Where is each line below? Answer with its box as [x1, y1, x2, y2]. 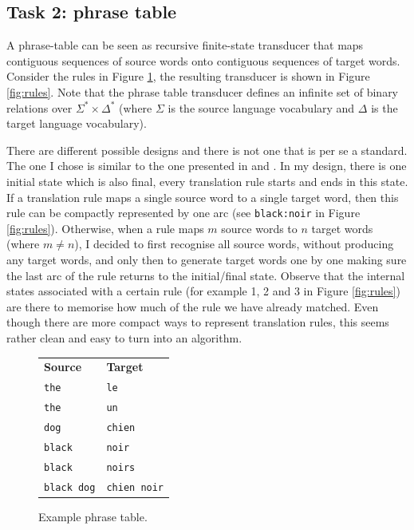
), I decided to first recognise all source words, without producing [74, 235, 394, 252]
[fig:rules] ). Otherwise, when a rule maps [6, 220, 204, 236]
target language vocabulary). [6, 115, 147, 132]
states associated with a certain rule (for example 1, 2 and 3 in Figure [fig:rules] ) [6, 283, 400, 299]
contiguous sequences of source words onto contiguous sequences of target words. [6, 52, 400, 69]
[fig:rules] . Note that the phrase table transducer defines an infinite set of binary [6, 83, 399, 100]
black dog [44, 481, 96, 493]
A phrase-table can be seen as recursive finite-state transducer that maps [6, 37, 364, 53]
